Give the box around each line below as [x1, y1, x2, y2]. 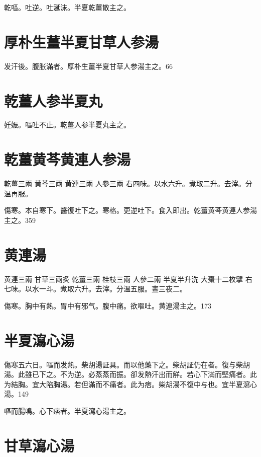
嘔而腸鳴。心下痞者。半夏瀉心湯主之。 [4, 405, 130, 416]
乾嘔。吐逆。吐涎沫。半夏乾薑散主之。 [4, 2, 130, 12]
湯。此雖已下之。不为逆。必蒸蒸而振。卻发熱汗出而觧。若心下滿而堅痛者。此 [4, 369, 257, 379]
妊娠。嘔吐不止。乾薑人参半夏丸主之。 [4, 119, 130, 130]
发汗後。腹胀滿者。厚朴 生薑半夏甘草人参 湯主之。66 [4, 60, 173, 71]
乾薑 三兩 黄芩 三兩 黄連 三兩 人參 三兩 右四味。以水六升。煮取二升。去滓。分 [4, 178, 252, 189]
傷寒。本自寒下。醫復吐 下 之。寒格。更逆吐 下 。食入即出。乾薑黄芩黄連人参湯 [4, 205, 257, 215]
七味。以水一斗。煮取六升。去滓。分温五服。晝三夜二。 [4, 283, 187, 294]
